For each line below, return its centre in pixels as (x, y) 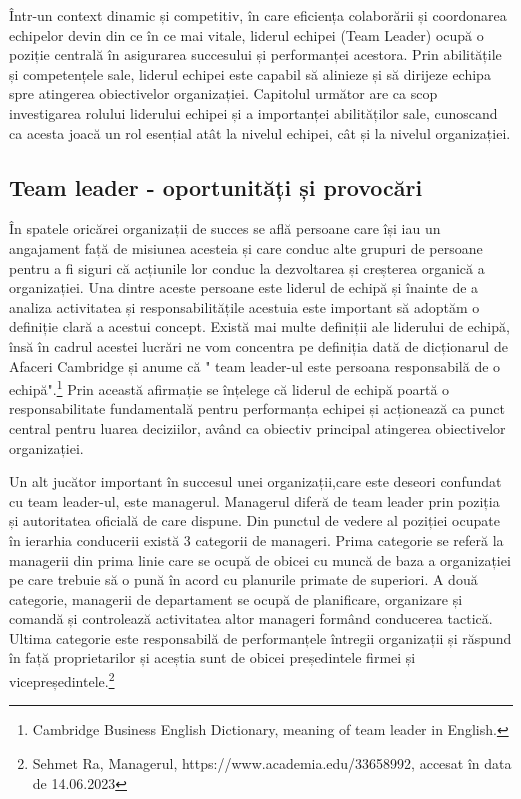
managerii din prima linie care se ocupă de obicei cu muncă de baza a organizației (260, 559)
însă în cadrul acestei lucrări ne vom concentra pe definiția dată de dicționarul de (258, 345)
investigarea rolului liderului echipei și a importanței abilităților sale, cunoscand (253, 112)
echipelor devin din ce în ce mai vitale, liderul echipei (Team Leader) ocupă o (246, 34)
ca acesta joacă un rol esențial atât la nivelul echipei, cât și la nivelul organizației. (260, 132)
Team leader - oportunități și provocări (216, 186)
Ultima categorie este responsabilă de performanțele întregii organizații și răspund (260, 637)
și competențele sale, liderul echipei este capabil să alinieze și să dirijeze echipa (250, 73)
